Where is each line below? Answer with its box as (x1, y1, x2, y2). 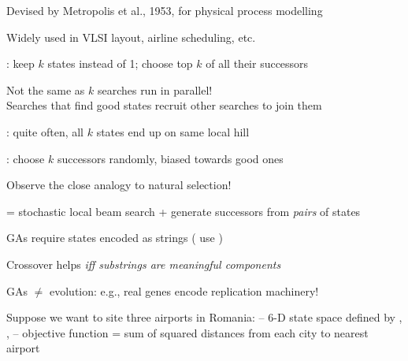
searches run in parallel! (97, 81, 213, 98)
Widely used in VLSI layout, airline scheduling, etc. (6, 28, 256, 45)
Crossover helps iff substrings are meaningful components (6, 255, 281, 272)
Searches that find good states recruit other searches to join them (6, 97, 322, 114)
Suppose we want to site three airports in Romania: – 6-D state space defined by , (6, 309, 402, 326)
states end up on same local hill (96, 123, 250, 140)
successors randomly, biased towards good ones (57, 150, 284, 166)
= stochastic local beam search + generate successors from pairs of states (6, 203, 361, 219)
